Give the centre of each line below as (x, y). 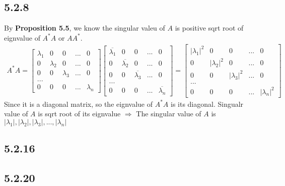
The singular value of (169, 114)
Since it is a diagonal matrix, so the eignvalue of (78, 104)
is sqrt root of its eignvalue (79, 114)
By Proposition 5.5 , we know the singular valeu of (85, 28)
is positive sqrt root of (209, 28)
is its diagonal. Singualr (207, 104)
